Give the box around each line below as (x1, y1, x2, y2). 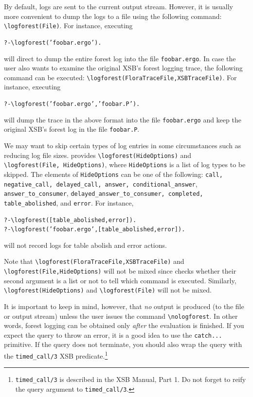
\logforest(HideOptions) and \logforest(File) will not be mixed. (4, 285, 212, 295)
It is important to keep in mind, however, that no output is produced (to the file (4, 301, 244, 311)
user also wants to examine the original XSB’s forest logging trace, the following (4, 63, 243, 73)
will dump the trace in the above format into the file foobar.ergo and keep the (4, 114, 241, 124)
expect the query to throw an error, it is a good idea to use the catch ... (4, 329, 222, 340)
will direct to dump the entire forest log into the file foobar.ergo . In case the (4, 53, 236, 63)
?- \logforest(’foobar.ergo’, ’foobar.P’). (4, 101, 140, 107)
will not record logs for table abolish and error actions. (4, 240, 167, 250)
